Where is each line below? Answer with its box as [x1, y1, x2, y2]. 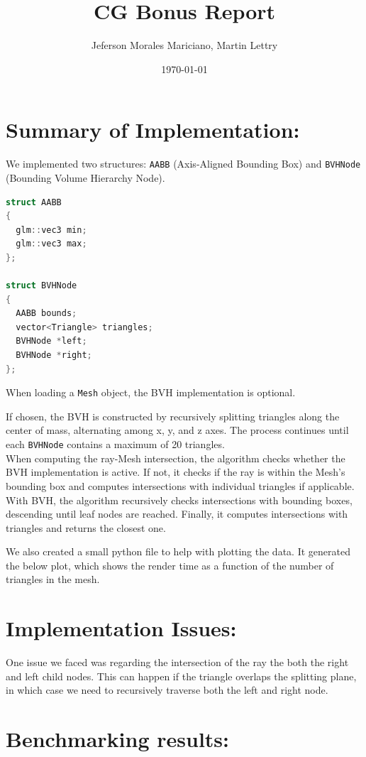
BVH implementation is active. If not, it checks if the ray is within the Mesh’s [6, 464, 345, 479]
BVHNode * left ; [16, 336, 87, 347]
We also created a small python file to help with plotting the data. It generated [6, 544, 350, 559]
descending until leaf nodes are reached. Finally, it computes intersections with [6, 506, 348, 521]
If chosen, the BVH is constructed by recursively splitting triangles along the [6, 408, 340, 423]
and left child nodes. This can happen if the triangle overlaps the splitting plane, [6, 668, 357, 683]
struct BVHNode [6, 281, 77, 291]
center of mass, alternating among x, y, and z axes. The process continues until [6, 423, 349, 437]
